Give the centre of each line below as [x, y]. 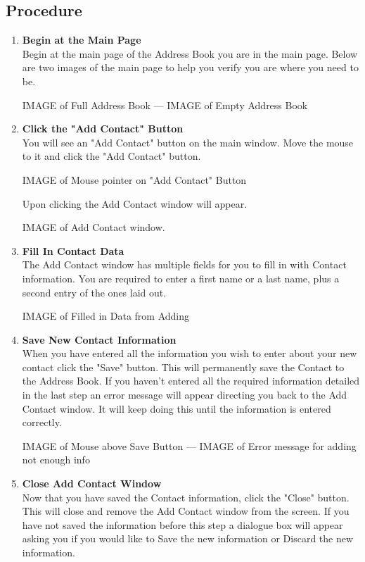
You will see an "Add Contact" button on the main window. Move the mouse [188, 142]
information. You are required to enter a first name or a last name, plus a [181, 278]
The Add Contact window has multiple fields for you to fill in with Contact [184, 264]
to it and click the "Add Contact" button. [111, 156]
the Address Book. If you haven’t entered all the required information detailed [191, 381]
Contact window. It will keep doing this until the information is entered [177, 408]
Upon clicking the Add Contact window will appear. [135, 203]
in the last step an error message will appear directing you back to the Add [185, 395]
